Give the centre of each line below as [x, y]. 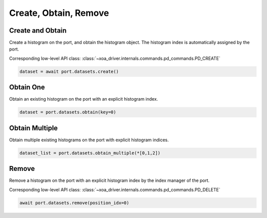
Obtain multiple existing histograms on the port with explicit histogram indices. [89, 140]
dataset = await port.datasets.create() [69, 71]
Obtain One [27, 87]
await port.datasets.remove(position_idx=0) [74, 203]
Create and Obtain [38, 30]
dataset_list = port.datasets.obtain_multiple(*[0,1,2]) [90, 153]
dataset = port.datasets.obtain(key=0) [68, 112]
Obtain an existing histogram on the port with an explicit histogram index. [84, 99]
